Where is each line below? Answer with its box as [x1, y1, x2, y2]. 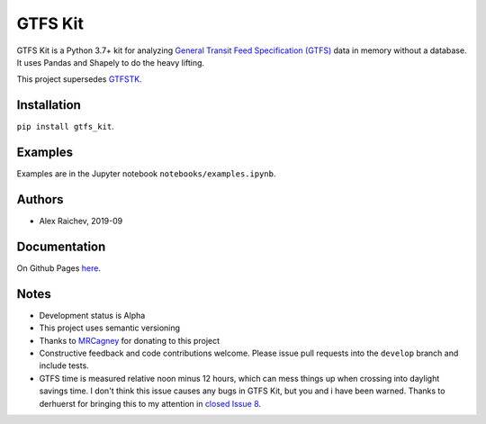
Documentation [16, 239, 106, 254]
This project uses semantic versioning [39, 322, 180, 333]
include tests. [39, 360, 89, 371]
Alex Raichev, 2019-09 [39, 216, 123, 227]
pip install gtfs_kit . [16, 122, 114, 132]
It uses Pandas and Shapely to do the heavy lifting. [16, 57, 205, 68]
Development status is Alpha [39, 310, 146, 320]
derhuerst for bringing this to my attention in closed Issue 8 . [39, 398, 261, 409]
